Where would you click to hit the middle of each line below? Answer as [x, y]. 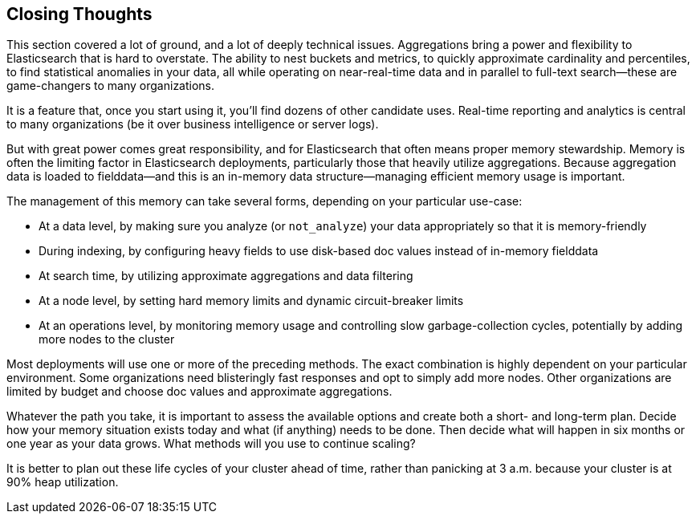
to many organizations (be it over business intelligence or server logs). [193, 124]
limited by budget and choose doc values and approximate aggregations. [199, 392]
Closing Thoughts [79, 14]
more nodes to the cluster [107, 339]
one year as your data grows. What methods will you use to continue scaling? [211, 444]
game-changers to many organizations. [111, 86]
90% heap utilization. [63, 482]
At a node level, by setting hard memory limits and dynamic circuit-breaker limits [251, 301]
